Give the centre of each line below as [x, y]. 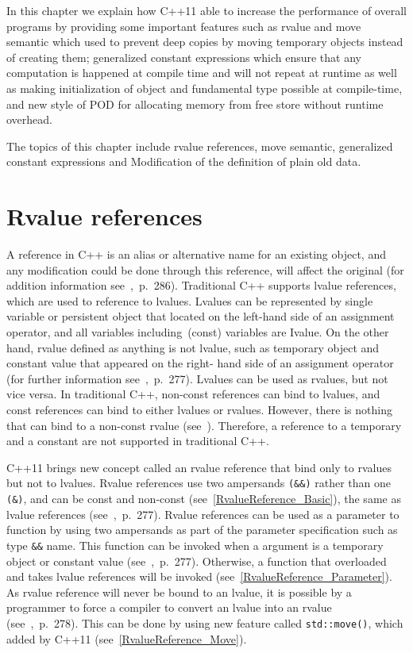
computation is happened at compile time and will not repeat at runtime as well [202, 73]
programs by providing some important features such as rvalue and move [184, 26]
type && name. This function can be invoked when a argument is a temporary [195, 545]
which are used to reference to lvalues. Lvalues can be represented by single [190, 300]
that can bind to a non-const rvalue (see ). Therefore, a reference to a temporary [204, 425]
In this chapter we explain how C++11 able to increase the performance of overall [206, 10]
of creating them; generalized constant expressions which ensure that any [184, 57]
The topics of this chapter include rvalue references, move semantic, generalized [200, 146]
